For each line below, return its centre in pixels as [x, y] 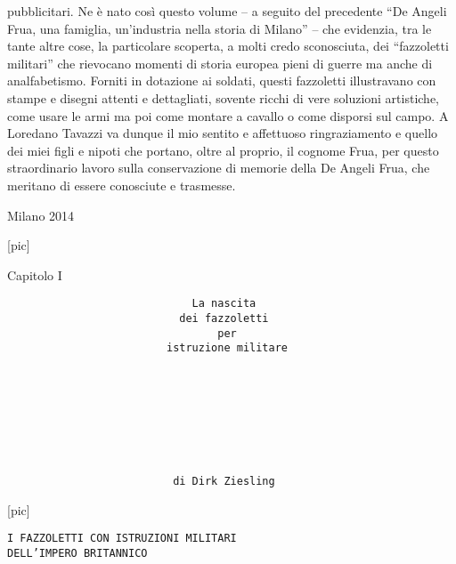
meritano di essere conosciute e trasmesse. [122, 185]
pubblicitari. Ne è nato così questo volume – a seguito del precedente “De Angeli [227, 11]
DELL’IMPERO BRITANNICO [77, 554]
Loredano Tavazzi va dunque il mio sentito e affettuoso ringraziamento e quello [223, 133]
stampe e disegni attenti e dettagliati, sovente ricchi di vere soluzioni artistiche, [224, 97]
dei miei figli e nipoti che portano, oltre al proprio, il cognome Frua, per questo [223, 150]
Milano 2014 [41, 215]
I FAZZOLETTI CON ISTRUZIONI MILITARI [122, 539]
